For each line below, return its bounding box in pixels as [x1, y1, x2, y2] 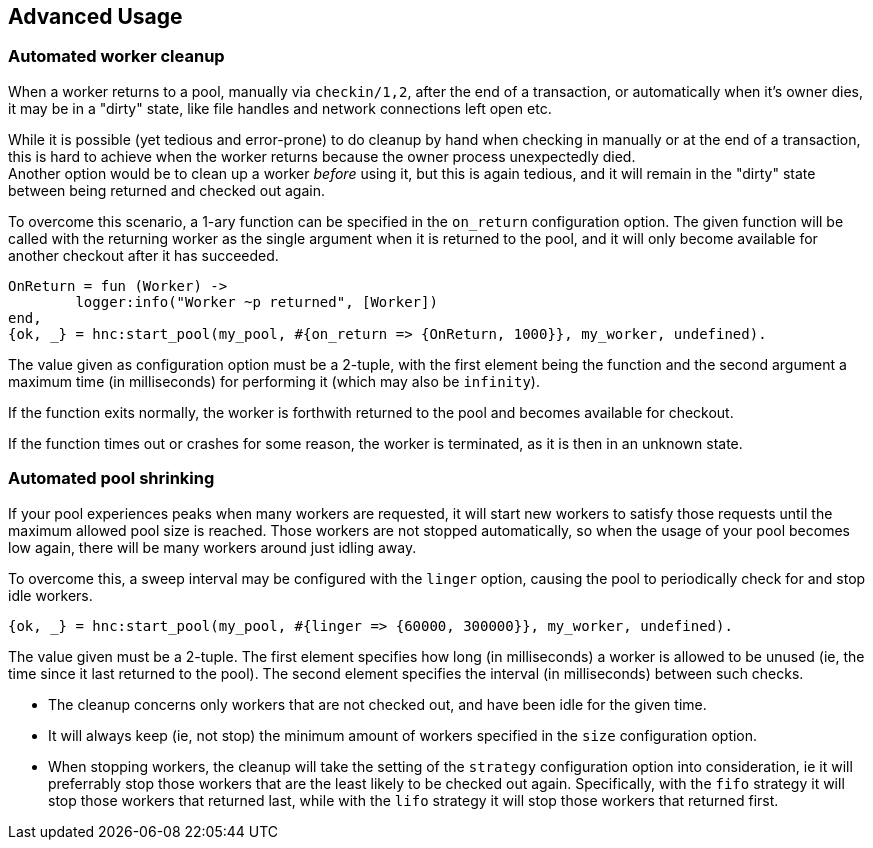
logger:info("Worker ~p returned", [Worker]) [75, 293, 438, 310]
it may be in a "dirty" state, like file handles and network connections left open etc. [8, 99, 552, 117]
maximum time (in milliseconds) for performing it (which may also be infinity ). [8, 372, 540, 390]
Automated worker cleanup [8, 46, 225, 67]
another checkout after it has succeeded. [8, 246, 279, 264]
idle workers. [8, 586, 93, 604]
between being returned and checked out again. [8, 181, 325, 199]
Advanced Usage [8, 4, 183, 29]
